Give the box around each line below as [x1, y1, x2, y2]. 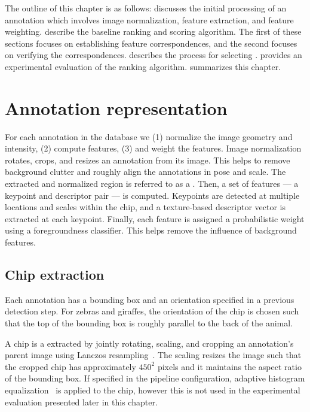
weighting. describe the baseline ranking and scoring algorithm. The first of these [5, 25, 302, 38]
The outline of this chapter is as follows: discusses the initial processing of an [5, 2, 287, 14]
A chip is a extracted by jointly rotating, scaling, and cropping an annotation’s [5, 337, 294, 349]
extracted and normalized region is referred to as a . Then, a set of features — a [5, 177, 299, 190]
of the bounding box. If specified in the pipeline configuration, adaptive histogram [5, 372, 305, 384]
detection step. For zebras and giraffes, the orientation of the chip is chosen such [5, 305, 299, 317]
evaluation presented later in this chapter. [5, 395, 158, 408]
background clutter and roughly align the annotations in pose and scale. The [5, 165, 286, 178]
